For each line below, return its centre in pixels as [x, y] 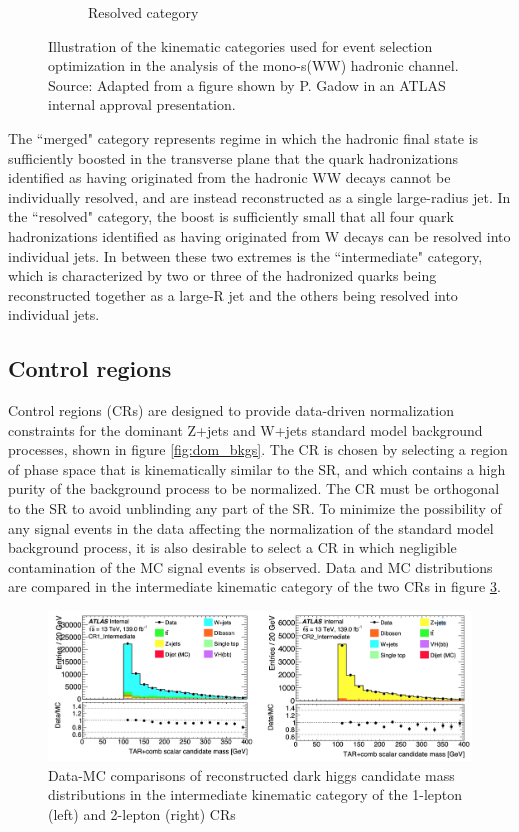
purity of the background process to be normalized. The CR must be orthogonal [254, 488]
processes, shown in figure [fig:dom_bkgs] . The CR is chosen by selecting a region [258, 449]
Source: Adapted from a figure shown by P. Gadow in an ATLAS [247, 84]
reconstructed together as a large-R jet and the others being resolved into [233, 294]
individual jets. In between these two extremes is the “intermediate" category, [245, 255]
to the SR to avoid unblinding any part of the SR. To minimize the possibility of [255, 508]
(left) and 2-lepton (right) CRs [142, 813]
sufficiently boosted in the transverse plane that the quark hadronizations [233, 157]
